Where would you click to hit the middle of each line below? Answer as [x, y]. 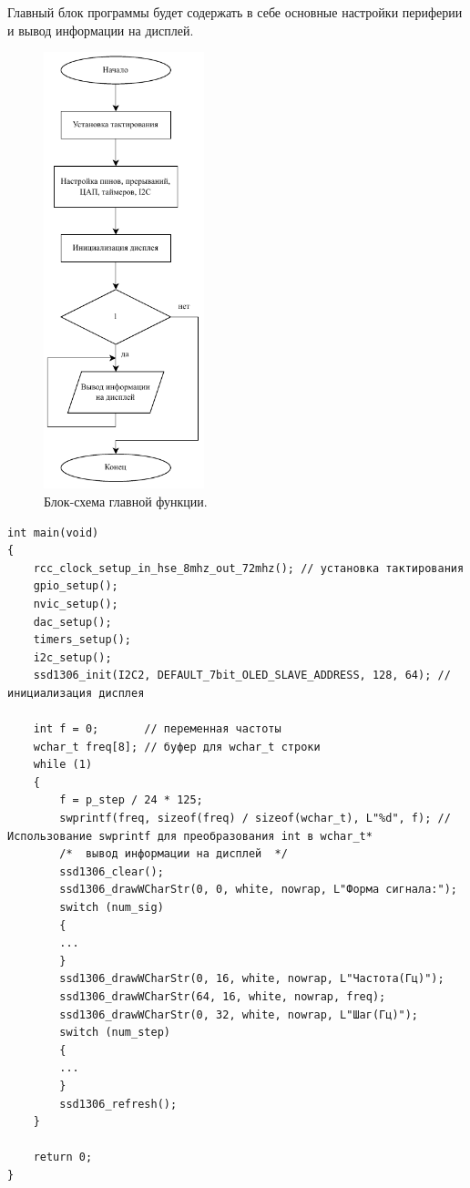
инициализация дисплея [76, 693]
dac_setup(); [72, 622]
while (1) [63, 765]
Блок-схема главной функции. [126, 501]
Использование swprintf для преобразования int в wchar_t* [190, 836]
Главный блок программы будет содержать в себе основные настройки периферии [235, 12]
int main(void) [53, 533]
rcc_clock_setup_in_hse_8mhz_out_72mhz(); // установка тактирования [249, 568]
